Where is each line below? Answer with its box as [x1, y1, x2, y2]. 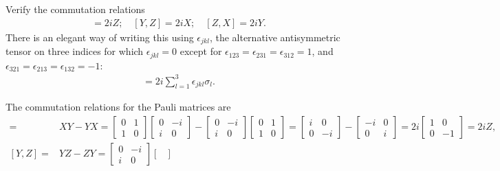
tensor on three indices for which [6, 44, 144, 58]
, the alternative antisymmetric [209, 30, 340, 44]
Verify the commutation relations [6, 2, 145, 16]
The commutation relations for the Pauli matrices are [6, 100, 231, 114]
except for [180, 44, 222, 58]
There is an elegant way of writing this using [6, 30, 194, 44]
